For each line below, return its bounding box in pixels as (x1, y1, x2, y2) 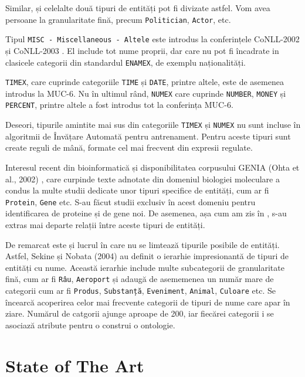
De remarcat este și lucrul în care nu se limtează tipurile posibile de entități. (5, 238, 280, 250)
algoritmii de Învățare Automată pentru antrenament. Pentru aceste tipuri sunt (5, 130, 291, 142)
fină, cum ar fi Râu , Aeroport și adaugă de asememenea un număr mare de (5, 273, 274, 285)
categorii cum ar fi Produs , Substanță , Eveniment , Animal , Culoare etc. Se (5, 284, 276, 297)
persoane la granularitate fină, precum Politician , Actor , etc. (5, 13, 231, 25)
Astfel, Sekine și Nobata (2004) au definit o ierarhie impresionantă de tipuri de (5, 250, 289, 262)
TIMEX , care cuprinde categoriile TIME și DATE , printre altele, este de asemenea (5, 76, 284, 88)
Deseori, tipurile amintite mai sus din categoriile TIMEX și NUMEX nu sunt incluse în (5, 118, 301, 131)
